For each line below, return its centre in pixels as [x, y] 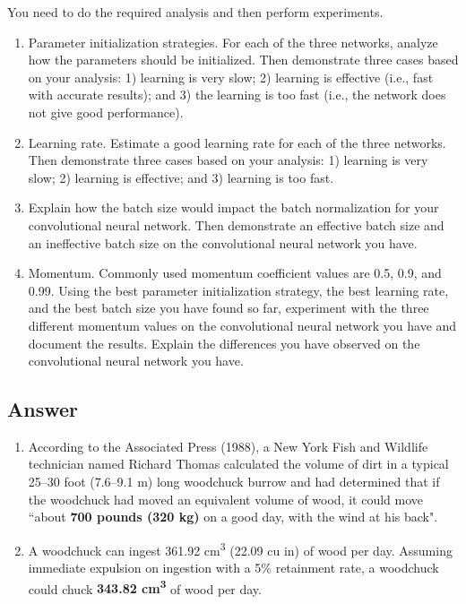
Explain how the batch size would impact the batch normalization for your [233, 207]
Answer [43, 409]
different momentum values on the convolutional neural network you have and [242, 325]
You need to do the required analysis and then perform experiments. [195, 12]
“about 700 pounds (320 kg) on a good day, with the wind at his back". [233, 517]
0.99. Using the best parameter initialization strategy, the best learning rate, [238, 290]
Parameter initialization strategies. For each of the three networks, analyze [233, 42]
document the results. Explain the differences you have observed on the [224, 343]
